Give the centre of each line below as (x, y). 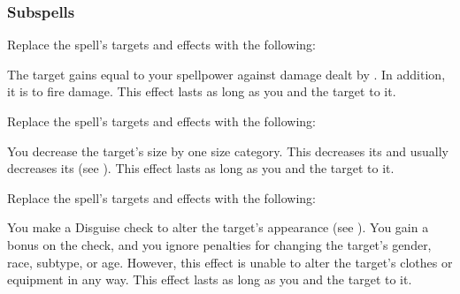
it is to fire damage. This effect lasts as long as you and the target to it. (202, 91)
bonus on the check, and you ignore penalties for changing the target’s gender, (219, 244)
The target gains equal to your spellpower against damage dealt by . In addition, (226, 74)
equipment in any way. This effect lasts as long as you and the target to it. (210, 279)
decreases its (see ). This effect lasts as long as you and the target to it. (201, 168)
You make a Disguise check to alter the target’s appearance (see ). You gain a (218, 227)
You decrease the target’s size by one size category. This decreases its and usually (228, 151)
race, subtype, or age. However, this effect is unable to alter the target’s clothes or (230, 262)
